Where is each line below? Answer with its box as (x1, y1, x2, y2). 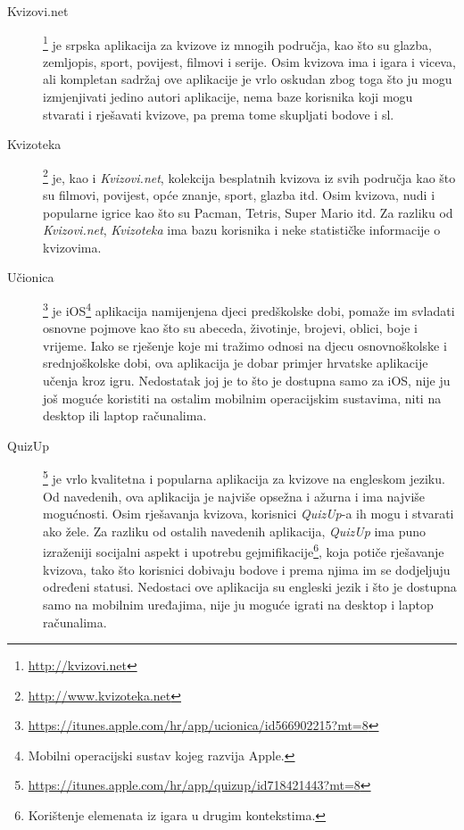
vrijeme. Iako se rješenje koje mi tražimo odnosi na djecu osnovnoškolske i (43, 336, 447, 354)
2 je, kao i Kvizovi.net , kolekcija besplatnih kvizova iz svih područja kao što (43, 165, 456, 187)
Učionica (7, 268, 54, 286)
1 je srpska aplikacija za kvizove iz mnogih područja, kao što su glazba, (43, 32, 432, 54)
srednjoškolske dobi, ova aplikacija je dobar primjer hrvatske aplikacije (43, 353, 428, 372)
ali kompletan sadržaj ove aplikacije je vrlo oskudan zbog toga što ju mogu (43, 70, 452, 88)
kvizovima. (43, 237, 102, 256)
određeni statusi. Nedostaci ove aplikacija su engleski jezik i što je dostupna (43, 577, 457, 596)
